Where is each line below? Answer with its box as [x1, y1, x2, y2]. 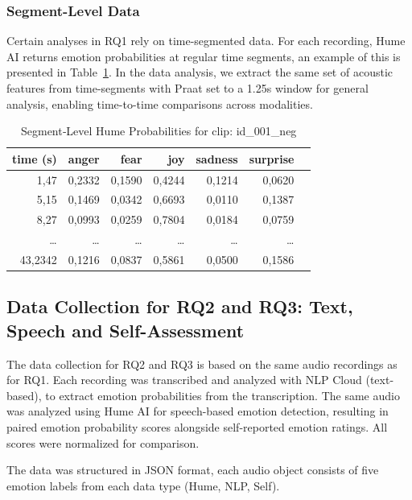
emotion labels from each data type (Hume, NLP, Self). [6, 477, 280, 494]
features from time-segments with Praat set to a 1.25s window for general [6, 80, 369, 96]
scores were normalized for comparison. [6, 434, 200, 451]
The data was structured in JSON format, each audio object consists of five [6, 461, 379, 478]
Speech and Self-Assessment [6, 317, 245, 342]
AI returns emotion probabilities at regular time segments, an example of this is [6, 48, 401, 64]
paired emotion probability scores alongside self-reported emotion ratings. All [6, 419, 388, 436]
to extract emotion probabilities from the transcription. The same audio [45, 386, 400, 403]
